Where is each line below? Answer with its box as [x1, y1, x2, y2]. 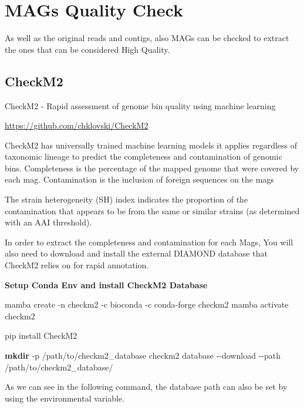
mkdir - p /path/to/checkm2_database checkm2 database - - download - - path [5, 349, 281, 362]
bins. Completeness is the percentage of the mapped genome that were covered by [5, 161, 299, 174]
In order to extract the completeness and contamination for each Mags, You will [5, 235, 293, 248]
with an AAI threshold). [5, 216, 92, 228]
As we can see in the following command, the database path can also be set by [5, 380, 288, 393]
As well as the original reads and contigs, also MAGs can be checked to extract [5, 32, 289, 44]
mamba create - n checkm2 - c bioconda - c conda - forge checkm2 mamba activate [5, 298, 289, 311]
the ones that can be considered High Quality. [5, 43, 170, 55]
